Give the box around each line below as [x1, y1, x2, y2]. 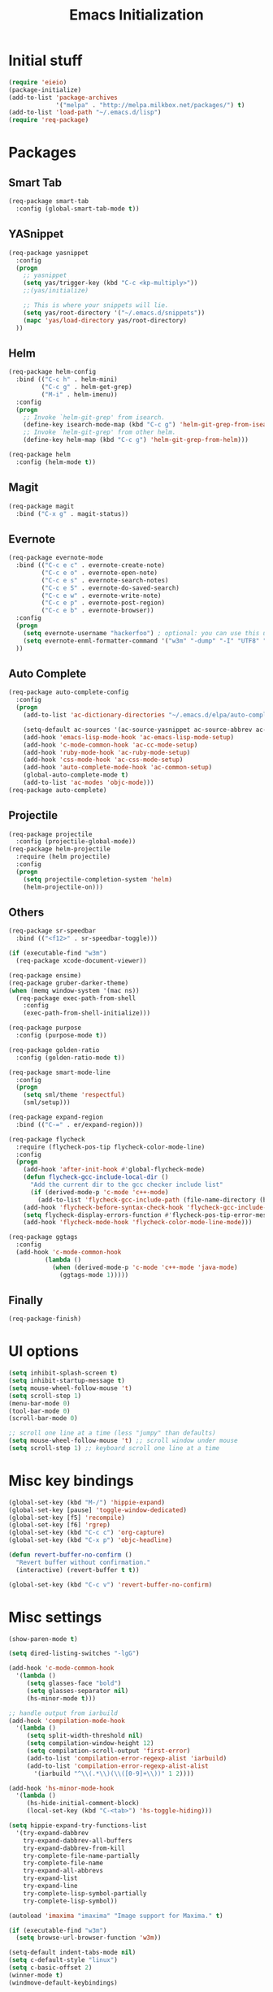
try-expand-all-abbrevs [23, 1867, 104, 1875]
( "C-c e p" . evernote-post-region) [41, 599, 165, 607]
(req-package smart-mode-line [8, 1068, 111, 1076]
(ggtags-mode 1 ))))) [59, 1271, 129, 1279]
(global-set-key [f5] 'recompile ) [8, 1513, 126, 1522]
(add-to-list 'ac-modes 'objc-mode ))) [23, 778, 154, 786]
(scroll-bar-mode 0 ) [8, 1414, 79, 1423]
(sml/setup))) [23, 1098, 71, 1106]
